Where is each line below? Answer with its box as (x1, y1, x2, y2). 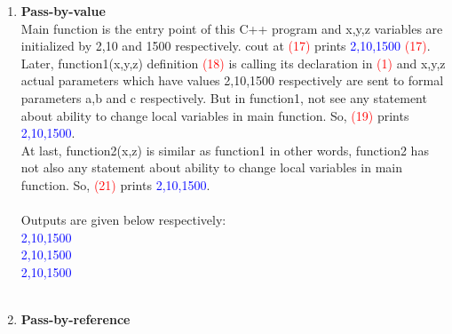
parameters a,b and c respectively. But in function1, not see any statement (20, 88, 427, 107)
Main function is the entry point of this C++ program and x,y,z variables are (20, 19, 443, 37)
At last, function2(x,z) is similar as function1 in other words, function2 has (20, 140, 429, 159)
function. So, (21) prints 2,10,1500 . (20, 175, 210, 194)
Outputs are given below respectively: (20, 211, 226, 229)
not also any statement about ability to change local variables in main (20, 158, 403, 177)
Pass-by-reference (20, 310, 131, 329)
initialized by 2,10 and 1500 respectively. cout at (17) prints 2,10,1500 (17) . (20, 36, 431, 55)
